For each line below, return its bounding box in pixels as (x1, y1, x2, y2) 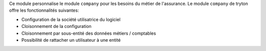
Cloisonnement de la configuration (21, 24, 92, 29)
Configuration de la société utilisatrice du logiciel (21, 16, 121, 22)
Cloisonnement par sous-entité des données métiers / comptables (21, 30, 156, 36)
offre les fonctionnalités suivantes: (9, 7, 79, 13)
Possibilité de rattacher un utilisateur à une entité (21, 37, 121, 43)
